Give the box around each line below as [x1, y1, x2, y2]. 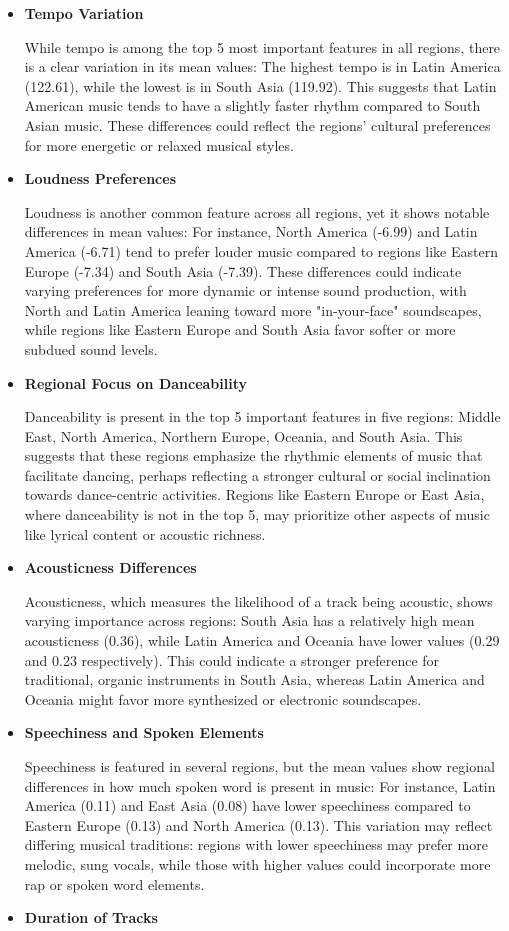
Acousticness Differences [24, 557, 197, 578]
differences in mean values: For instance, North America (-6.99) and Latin [24, 221, 478, 242]
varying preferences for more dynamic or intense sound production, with [24, 280, 467, 301]
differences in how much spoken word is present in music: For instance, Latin [24, 775, 496, 796]
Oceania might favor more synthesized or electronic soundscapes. [24, 688, 422, 709]
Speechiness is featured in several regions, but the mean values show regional [24, 756, 495, 776]
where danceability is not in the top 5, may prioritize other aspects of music [24, 504, 490, 525]
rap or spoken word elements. [24, 873, 205, 894]
